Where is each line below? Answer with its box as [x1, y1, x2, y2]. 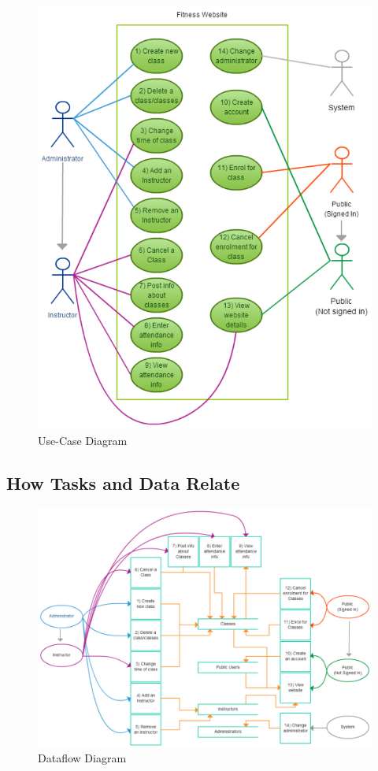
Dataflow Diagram [38, 750, 127, 766]
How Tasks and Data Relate [6, 470, 240, 495]
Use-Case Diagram [38, 432, 128, 448]
